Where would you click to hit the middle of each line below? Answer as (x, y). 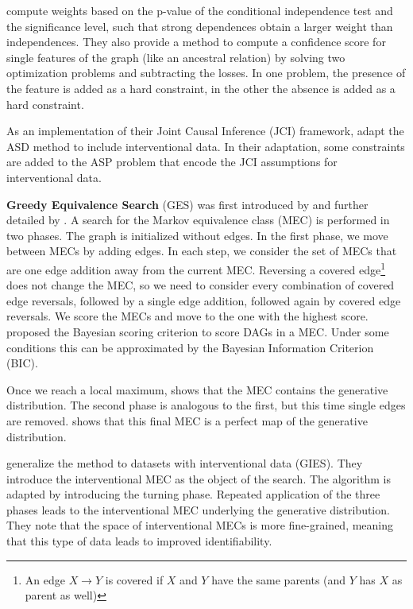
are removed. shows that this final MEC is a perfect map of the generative (187, 420)
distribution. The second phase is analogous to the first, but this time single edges (206, 405)
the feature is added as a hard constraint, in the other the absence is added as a (201, 88)
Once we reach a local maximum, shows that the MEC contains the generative (197, 389)
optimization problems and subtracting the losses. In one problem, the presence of (206, 73)
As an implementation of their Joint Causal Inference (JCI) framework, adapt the (205, 131)
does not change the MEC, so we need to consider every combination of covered (201, 285)
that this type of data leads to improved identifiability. (139, 541)
